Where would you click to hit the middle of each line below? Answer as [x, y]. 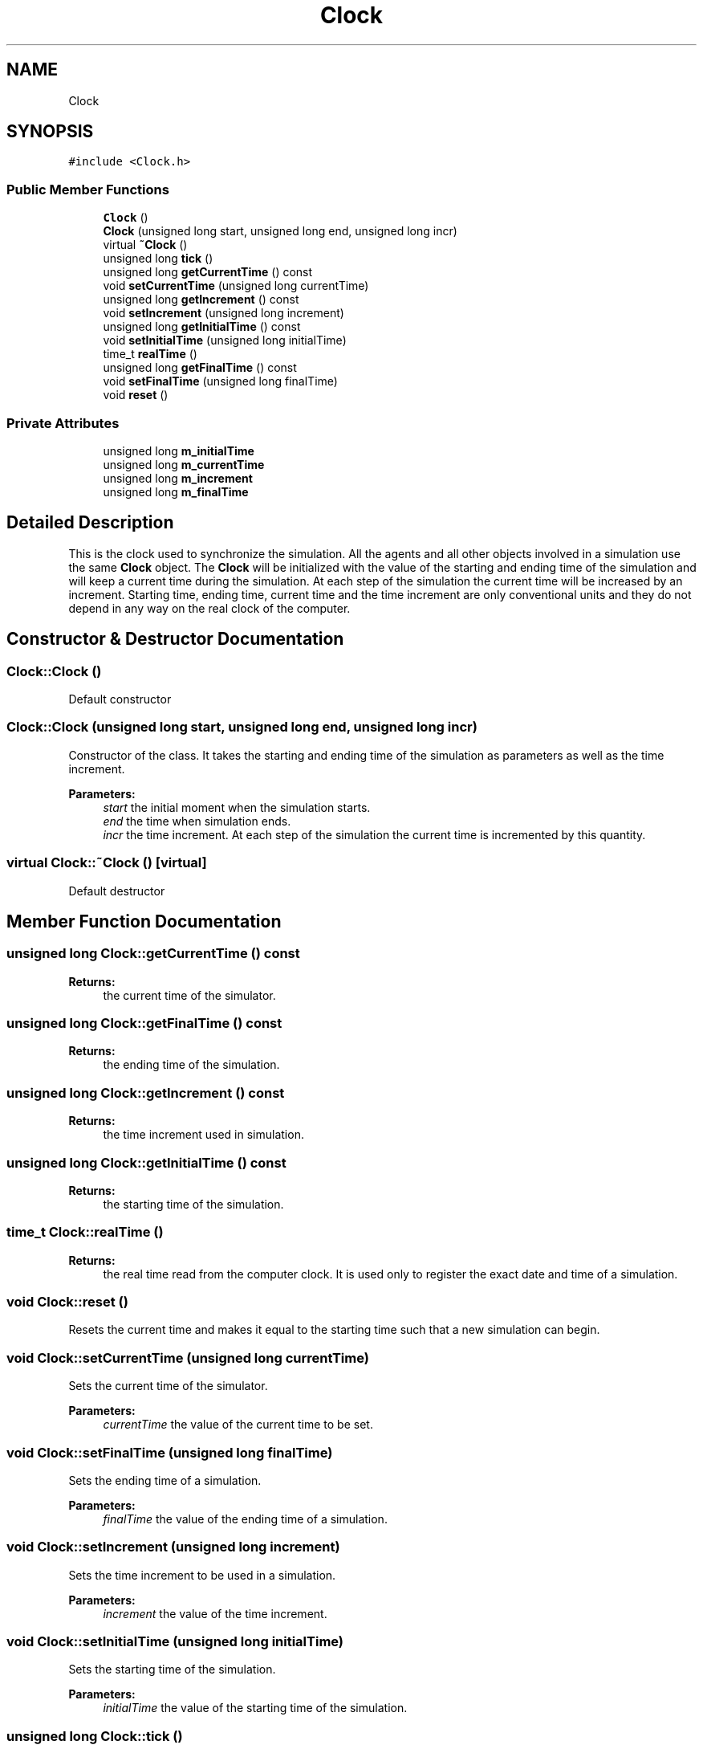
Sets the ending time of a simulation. [165, 1480]
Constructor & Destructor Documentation [175, 639]
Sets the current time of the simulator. [168, 1386]
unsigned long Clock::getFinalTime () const [144, 1023]
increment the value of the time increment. [215, 1613]
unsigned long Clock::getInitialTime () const [146, 1162]
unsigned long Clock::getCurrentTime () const [153, 954]
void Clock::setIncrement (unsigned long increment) [173, 1547]
